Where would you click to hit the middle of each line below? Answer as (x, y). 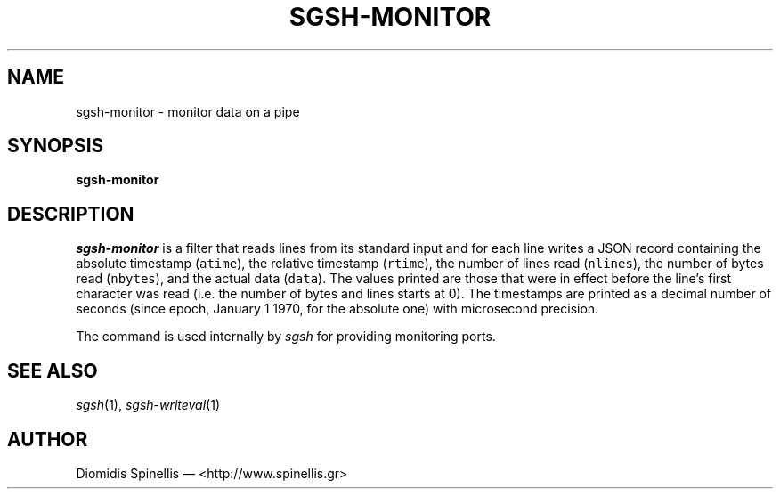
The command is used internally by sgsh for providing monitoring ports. (286, 337)
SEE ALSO (53, 370)
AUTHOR (48, 439)
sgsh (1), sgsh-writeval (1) (148, 405)
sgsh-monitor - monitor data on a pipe (188, 111)
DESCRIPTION (71, 214)
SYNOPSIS (56, 146)
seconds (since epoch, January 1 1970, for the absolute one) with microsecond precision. (337, 309)
